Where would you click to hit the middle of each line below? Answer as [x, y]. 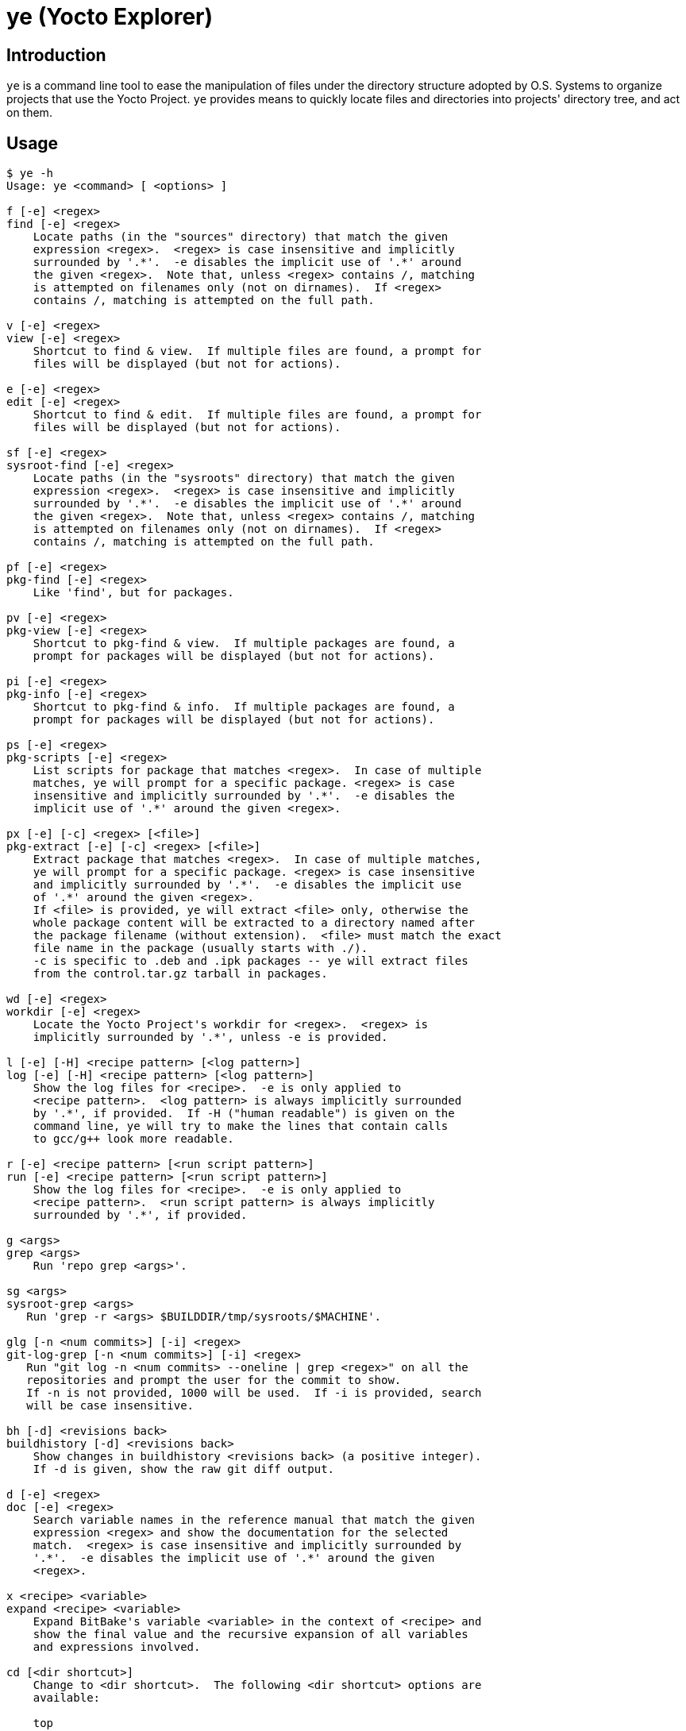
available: [67, 1698]
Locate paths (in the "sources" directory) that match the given [241, 237]
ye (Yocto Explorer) [110, 17]
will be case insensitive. [110, 1406]
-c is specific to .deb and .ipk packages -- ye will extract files [251, 961]
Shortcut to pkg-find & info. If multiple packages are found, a [244, 707]
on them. [29, 113]
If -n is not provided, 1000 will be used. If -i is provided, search [254, 1393]
